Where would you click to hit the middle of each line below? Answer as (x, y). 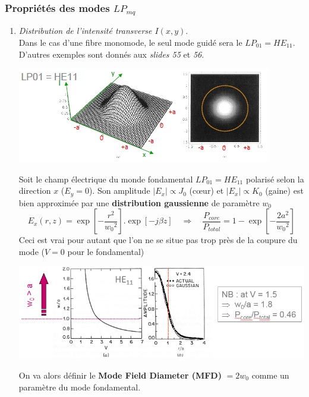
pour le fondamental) (106, 251)
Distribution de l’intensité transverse (85, 31)
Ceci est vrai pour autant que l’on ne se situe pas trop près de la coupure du (158, 240)
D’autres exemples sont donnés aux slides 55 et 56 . (111, 54)
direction (35, 190)
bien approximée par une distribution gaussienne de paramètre (139, 202)
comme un (270, 375)
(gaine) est (284, 190)
